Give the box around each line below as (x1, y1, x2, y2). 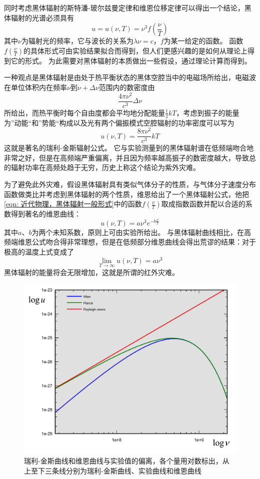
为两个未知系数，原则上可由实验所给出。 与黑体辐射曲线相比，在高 (31, 226, 251, 237)
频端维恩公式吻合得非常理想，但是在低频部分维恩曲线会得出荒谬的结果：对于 (4, 236, 256, 247)
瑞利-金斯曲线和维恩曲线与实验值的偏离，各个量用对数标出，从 (24, 455, 229, 466)
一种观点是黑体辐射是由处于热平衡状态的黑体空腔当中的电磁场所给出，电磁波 (4, 72, 256, 82)
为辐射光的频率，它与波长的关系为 (21, 35, 133, 46)
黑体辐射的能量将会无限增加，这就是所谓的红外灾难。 (4, 266, 179, 277)
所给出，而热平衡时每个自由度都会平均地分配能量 (4, 107, 165, 117)
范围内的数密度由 (98, 81, 155, 92)
